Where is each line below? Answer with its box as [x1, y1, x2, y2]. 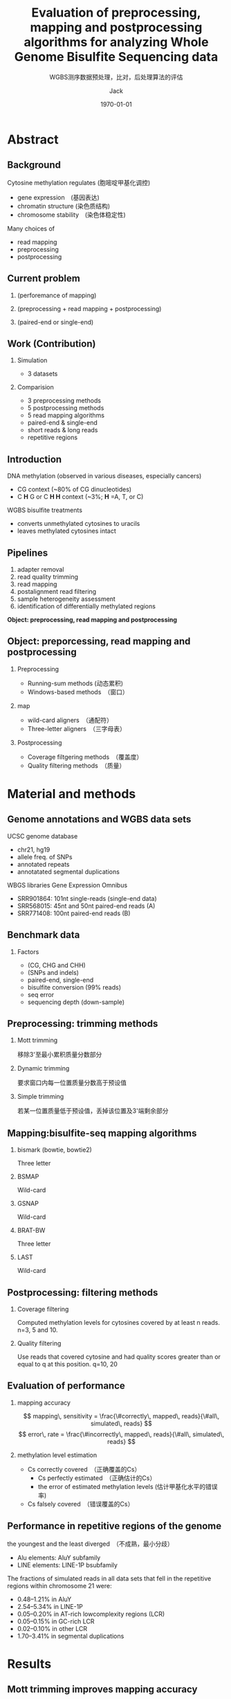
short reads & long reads [27, 426, 98, 434]
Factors [17, 947, 39, 956]
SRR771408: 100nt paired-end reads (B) [17, 909, 131, 917]
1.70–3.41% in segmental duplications [17, 1632, 124, 1640]
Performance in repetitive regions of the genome [7, 1520, 222, 1532]
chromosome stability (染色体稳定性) [17, 210, 126, 219]
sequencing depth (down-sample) [27, 998, 125, 1006]
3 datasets [27, 369, 58, 378]
